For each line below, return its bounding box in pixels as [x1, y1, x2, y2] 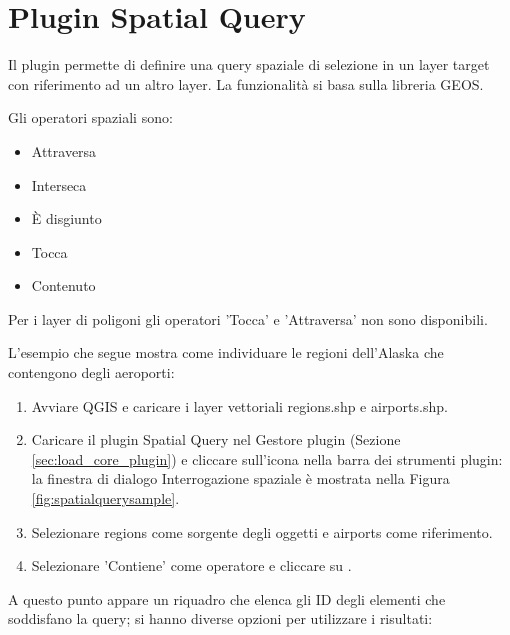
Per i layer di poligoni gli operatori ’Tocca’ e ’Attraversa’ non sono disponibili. [8, 308, 488, 329]
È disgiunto [31, 208, 102, 229]
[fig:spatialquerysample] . [31, 488, 180, 509]
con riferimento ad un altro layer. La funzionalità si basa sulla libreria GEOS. [8, 73, 484, 94]
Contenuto [31, 275, 96, 296]
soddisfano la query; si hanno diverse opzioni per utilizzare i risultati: [8, 608, 433, 629]
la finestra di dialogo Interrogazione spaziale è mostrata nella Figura [31, 468, 450, 489]
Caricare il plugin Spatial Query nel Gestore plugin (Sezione [31, 429, 401, 450]
